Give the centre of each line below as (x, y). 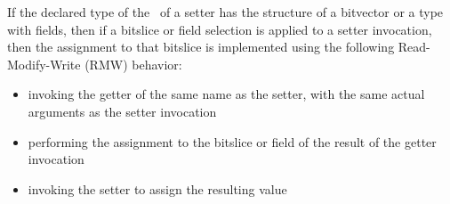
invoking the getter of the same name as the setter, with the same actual (226, 94)
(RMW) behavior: (133, 64)
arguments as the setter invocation (122, 111)
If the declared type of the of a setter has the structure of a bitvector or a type (225, 12)
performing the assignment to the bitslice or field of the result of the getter (232, 141)
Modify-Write (44, 64)
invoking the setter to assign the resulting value (157, 188)
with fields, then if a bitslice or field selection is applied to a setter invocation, (220, 29)
